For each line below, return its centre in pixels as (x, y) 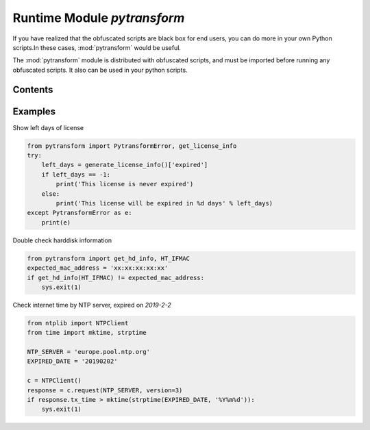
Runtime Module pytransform (99, 18)
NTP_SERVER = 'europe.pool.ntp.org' (89, 352)
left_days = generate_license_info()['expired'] (125, 165)
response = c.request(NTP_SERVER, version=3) (105, 390)
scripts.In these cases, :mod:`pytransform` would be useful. (97, 47)
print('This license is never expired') (125, 184)
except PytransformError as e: (80, 213)
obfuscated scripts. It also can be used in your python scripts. (100, 70)
